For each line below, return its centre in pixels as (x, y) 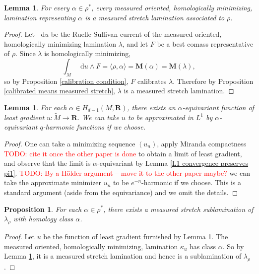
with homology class (43, 219)
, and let (135, 43)
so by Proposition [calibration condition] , (66, 81)
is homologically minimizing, (88, 53)
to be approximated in (161, 117)
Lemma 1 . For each (35, 107)
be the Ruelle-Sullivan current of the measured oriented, (136, 34)
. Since (26, 53)
